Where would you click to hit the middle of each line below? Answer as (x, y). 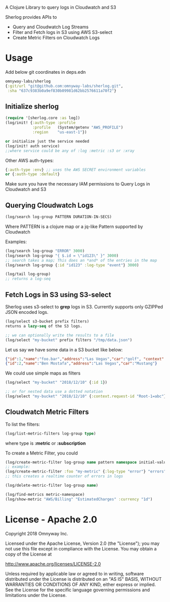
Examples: (16, 242)
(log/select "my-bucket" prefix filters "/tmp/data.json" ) (69, 340)
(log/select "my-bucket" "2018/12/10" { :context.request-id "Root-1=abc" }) (87, 396)
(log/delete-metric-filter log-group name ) (52, 485)
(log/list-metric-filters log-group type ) (51, 433)
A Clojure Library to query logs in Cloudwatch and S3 (61, 7)
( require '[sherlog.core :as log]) (43, 118)
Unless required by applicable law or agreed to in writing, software (75, 574)
